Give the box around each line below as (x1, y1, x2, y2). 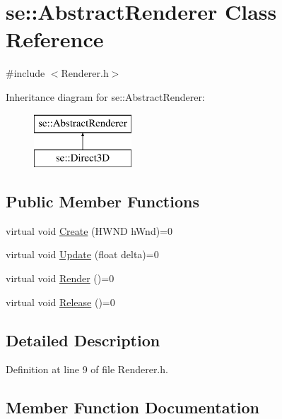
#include (6, 66, 45, 80)
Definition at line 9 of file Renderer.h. (6, 362, 168, 377)
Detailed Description (6, 329, 160, 351)
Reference (6, 25, 104, 54)
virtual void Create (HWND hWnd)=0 (6, 223, 173, 238)
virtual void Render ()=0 (6, 271, 114, 286)
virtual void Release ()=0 (6, 294, 115, 309)
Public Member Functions (6, 190, 199, 212)
